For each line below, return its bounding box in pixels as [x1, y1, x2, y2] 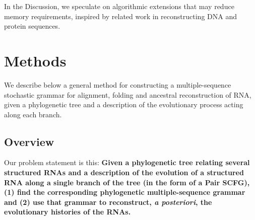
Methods [4, 50, 67, 70]
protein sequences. [4, 21, 60, 31]
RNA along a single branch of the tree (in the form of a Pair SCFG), [4, 177, 250, 187]
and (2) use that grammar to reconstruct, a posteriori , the [4, 196, 212, 207]
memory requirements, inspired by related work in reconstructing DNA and [4, 11, 237, 21]
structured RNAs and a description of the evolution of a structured [4, 167, 244, 178]
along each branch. [4, 109, 62, 119]
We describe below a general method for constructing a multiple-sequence [4, 79, 231, 90]
